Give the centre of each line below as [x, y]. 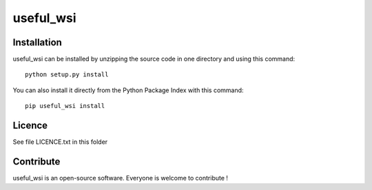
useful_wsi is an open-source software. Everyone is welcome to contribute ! [121, 178]
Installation [37, 42]
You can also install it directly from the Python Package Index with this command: [128, 90]
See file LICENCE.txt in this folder [60, 142]
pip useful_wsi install [65, 106]
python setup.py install [67, 75]
